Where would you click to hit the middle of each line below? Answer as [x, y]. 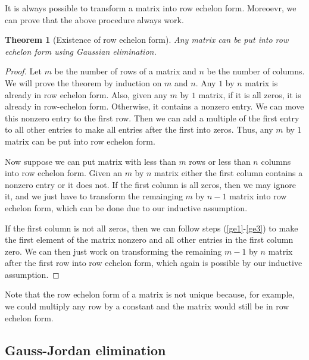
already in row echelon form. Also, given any [86, 94]
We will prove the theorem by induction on [83, 82]
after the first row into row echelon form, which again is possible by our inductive [154, 263]
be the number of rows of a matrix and [125, 71]
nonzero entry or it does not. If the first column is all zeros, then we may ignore [150, 184]
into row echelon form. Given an [63, 173]
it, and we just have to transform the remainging [94, 196]
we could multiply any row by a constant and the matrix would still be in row [147, 306]
